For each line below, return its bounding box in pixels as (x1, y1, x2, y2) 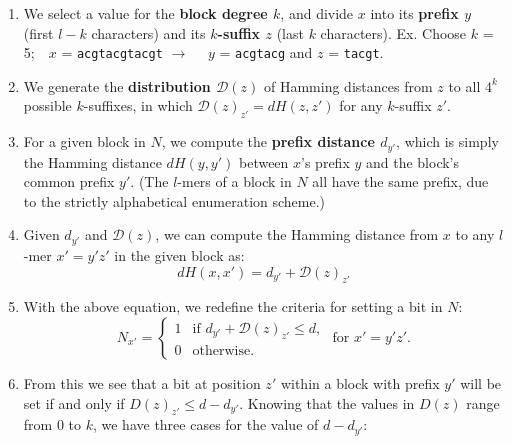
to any (455, 224, 495, 245)
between (238, 151, 289, 172)
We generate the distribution (23, 75, 211, 96)
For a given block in (23, 131, 146, 152)
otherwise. (192, 344, 255, 359)
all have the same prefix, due (312, 171, 489, 192)
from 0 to (23, 414, 82, 435)
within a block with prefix (280, 372, 440, 393)
